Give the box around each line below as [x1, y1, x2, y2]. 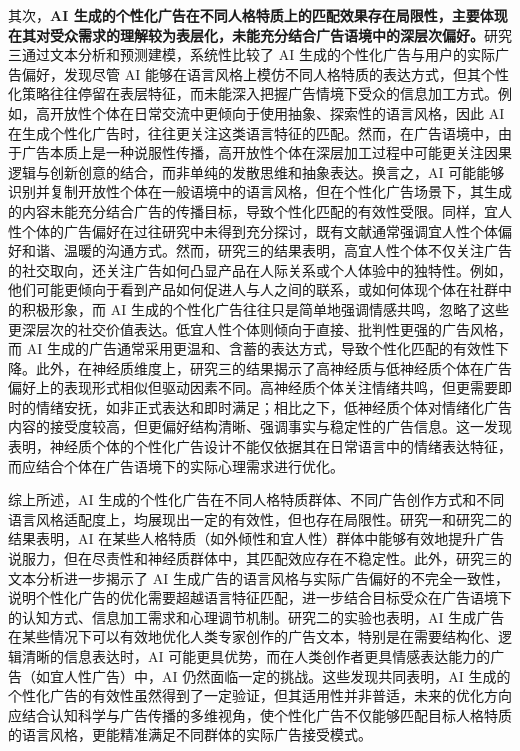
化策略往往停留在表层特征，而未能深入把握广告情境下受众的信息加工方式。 [8, 83, 498, 104]
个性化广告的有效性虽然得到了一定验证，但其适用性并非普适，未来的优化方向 [8, 685, 512, 706]
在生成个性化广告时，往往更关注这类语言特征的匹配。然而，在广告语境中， [8, 122, 498, 143]
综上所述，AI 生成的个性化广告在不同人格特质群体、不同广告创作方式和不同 [8, 489, 505, 510]
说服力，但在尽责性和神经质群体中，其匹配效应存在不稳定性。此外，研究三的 [8, 548, 512, 569]
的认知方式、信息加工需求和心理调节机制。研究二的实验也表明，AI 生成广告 [8, 606, 505, 627]
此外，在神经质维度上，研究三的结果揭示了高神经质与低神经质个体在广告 [35, 357, 512, 378]
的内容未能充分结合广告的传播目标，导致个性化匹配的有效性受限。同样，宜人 [8, 200, 512, 221]
